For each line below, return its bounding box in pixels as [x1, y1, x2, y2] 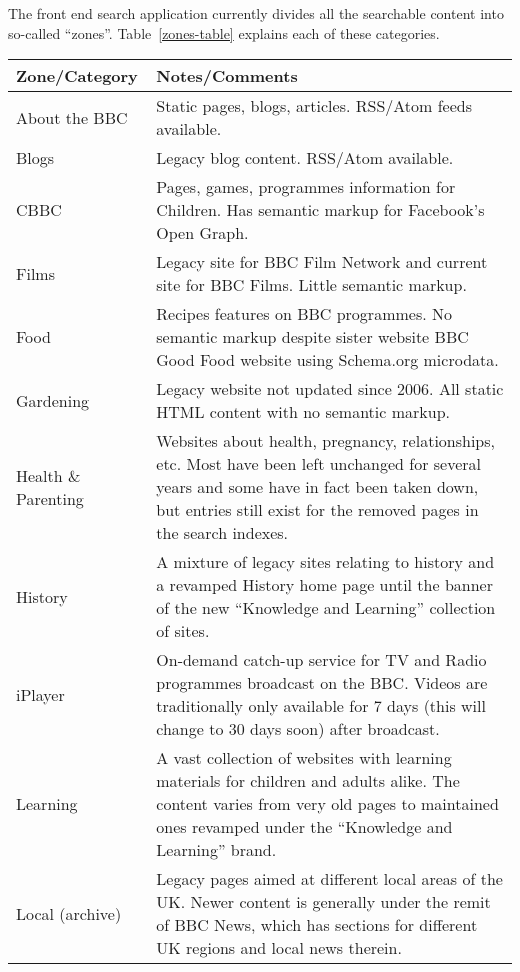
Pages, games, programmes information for [156, 175, 456, 199]
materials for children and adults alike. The [156, 769, 460, 793]
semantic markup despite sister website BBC [156, 325, 469, 349]
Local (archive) [16, 901, 122, 925]
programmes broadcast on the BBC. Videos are [156, 671, 488, 695]
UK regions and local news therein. [156, 936, 402, 960]
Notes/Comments [156, 64, 298, 88]
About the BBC [16, 105, 128, 129]
